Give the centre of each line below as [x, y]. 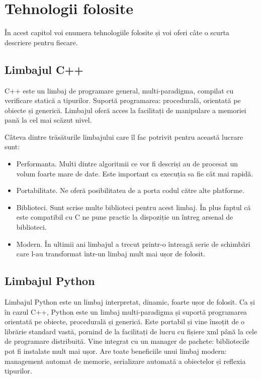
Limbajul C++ [44, 69]
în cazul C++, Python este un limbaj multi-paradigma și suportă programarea [126, 311]
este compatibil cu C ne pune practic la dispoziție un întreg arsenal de [125, 217]
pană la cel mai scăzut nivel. [48, 120]
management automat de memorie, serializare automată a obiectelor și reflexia [125, 361]
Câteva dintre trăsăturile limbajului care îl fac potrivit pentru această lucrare [124, 136]
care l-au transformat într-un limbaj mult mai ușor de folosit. [111, 254]
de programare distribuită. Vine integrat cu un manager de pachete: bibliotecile [127, 341]
